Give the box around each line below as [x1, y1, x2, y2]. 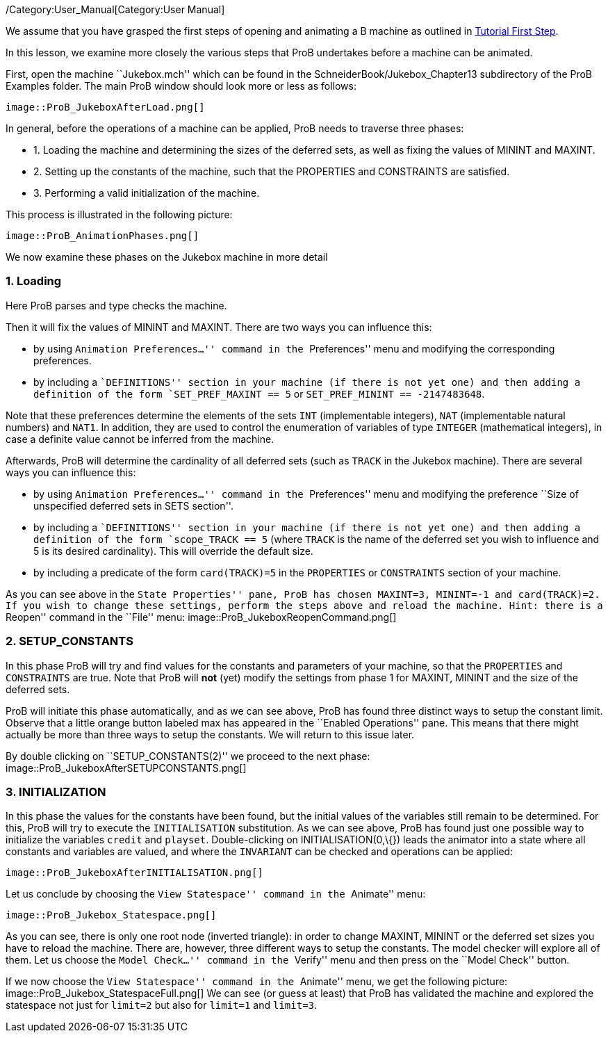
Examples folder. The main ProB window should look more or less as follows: [6, 80, 356, 92]
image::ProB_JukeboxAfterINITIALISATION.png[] [6, 867, 263, 879]
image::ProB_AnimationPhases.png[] [6, 230, 199, 241]
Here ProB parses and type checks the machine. [6, 299, 227, 311]
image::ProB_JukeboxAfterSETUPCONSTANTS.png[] [6, 761, 247, 774]
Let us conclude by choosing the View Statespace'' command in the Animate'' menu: [6, 888, 426, 900]
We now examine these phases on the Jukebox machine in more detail [6, 251, 328, 263]
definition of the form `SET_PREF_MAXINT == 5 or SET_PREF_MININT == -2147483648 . [33, 387, 485, 400]
